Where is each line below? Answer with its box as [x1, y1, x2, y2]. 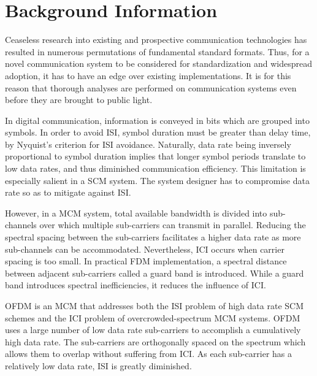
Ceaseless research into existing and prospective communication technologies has [5, 33, 307, 46]
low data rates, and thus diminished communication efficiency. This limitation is [5, 162, 306, 175]
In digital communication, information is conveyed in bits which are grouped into [5, 113, 310, 126]
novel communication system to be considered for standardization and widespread [5, 57, 313, 70]
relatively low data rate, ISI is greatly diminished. [5, 359, 192, 372]
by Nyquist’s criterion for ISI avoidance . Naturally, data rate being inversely [5, 137, 291, 150]
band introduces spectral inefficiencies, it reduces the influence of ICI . [5, 278, 266, 291]
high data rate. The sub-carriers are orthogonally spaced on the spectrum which [5, 335, 306, 348]
